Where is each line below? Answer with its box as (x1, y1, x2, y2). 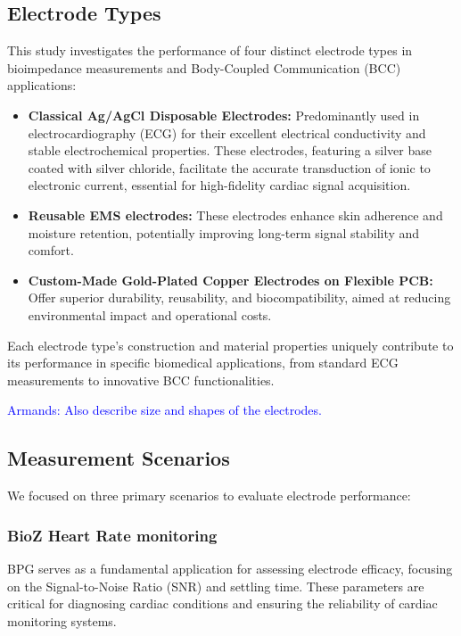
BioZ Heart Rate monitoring (7, 524, 218, 546)
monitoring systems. (7, 611, 117, 630)
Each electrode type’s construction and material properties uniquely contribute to (7, 335, 454, 354)
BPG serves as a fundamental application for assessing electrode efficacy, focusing (7, 558, 453, 577)
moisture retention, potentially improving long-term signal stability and (28, 223, 420, 242)
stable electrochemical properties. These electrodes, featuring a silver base (28, 141, 432, 160)
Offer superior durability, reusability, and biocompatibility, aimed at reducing (28, 288, 451, 307)
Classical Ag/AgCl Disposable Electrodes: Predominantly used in (28, 105, 420, 124)
